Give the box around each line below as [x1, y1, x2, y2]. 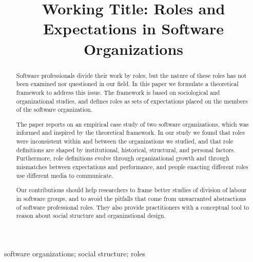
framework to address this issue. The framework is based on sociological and [16, 88, 220, 96]
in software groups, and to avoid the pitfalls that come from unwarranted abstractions [16, 194, 246, 203]
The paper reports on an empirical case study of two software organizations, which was [16, 119, 249, 128]
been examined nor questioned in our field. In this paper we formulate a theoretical [16, 79, 239, 88]
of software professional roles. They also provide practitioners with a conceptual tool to [16, 203, 249, 211]
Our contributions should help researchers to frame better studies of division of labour [16, 186, 247, 194]
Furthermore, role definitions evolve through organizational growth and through [16, 154, 229, 163]
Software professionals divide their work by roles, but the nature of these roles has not [16, 71, 247, 79]
